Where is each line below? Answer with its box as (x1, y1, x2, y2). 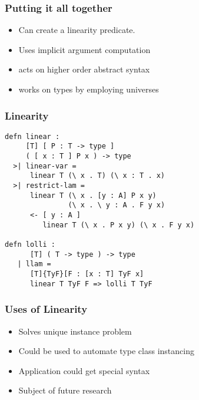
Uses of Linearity (5, 302, 88, 316)
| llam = (17, 260, 51, 269)
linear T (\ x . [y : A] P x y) (29, 191, 157, 200)
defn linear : (5, 132, 60, 141)
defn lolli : (5, 240, 55, 249)
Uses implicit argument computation (18, 43, 151, 55)
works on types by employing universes (18, 83, 159, 95)
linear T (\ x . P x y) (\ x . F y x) (42, 220, 195, 229)
